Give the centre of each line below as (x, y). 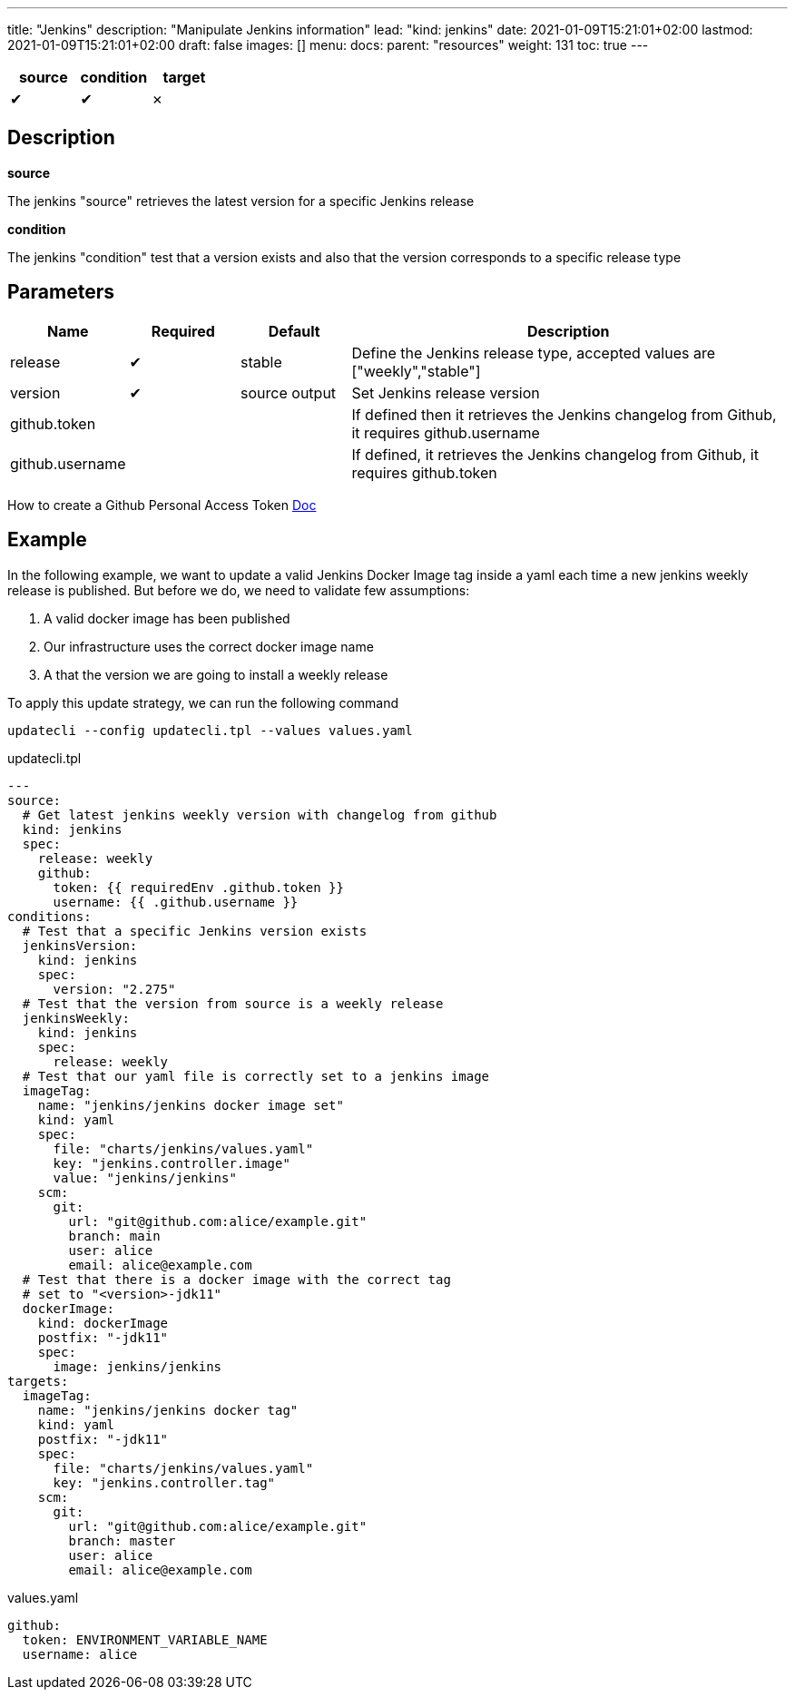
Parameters (61, 292)
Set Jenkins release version (446, 392)
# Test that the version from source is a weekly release (233, 1003)
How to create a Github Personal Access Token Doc (162, 505)
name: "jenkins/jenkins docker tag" (168, 1410)
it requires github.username (446, 432)
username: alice (80, 1654)
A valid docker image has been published (167, 618)
